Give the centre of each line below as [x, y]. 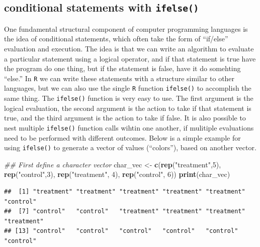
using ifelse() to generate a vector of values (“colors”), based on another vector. [130, 147]
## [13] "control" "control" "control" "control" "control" [121, 231]
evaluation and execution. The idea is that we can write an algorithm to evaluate [129, 48]
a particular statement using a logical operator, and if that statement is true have [130, 58]
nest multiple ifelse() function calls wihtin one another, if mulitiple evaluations [129, 127]
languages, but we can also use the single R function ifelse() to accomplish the [128, 88]
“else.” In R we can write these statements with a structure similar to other [119, 78]
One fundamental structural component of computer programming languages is [126, 28]
